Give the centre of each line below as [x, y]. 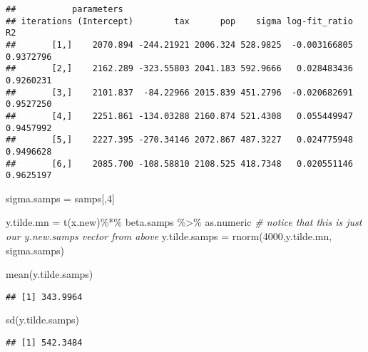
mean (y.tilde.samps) [50, 274]
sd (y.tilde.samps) [42, 320]
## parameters [65, 9]
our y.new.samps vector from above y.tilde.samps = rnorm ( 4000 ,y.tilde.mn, [169, 236]
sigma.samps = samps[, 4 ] [60, 198]
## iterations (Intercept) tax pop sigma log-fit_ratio [179, 21]
